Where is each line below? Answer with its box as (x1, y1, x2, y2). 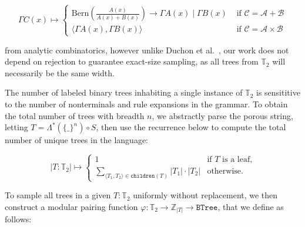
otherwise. (207, 167, 243, 176)
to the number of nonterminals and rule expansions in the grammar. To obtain (5, 97, 288, 110)
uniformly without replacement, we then (133, 189, 278, 201)
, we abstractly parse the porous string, (152, 109, 293, 121)
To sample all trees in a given (5, 189, 111, 201)
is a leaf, (222, 155, 253, 164)
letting (5, 121, 28, 133)
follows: (5, 213, 32, 225)
